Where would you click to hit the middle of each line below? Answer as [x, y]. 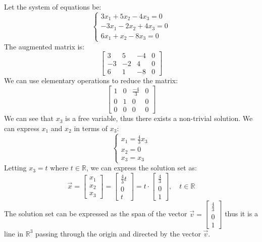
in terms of [91, 128]
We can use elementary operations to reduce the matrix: [91, 80]
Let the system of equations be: [53, 7]
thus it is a [242, 214]
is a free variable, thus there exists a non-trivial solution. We [159, 118]
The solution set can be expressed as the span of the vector [96, 214]
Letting [15, 168]
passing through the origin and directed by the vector [118, 233]
